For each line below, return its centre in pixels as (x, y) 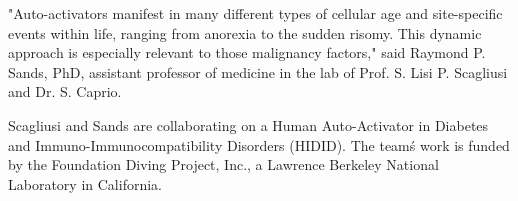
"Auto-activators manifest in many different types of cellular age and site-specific (255, 13)
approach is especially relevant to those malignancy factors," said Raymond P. (247, 52)
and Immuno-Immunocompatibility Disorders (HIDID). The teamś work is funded (259, 144)
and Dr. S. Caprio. (65, 91)
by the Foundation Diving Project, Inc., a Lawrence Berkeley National (223, 164)
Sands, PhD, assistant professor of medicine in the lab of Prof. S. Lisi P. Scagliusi (258, 71)
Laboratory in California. (85, 183)
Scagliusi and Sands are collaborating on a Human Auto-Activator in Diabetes (248, 124)
